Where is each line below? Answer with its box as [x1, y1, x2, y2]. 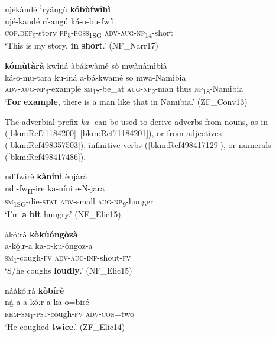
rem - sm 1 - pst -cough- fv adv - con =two [5, 307, 134, 321]
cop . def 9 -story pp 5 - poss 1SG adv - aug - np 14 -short [5, 26, 173, 40]
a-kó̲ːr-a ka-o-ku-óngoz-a [5, 239, 93, 252]
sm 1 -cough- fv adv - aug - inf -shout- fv [5, 251, 131, 265]
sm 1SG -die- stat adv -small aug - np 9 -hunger [5, 194, 154, 208]
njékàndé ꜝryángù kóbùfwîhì [5, 3, 111, 15]
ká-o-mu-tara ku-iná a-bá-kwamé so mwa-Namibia [5, 70, 186, 83]
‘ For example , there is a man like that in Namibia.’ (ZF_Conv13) [5, 95, 248, 108]
